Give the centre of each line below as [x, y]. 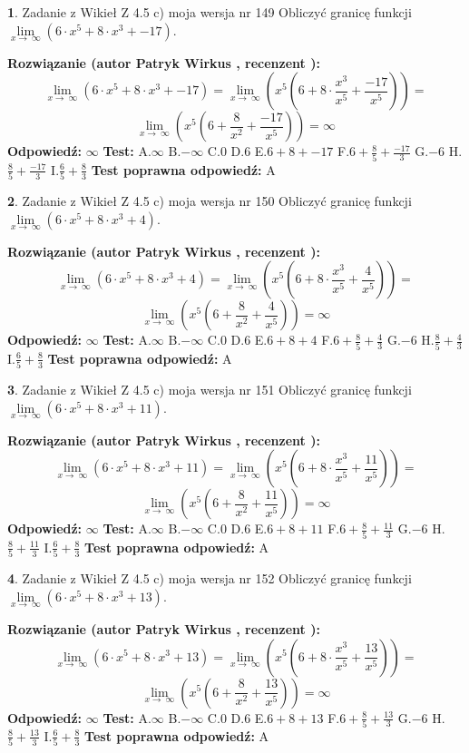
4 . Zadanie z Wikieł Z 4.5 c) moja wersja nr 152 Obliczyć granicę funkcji [210, 578]
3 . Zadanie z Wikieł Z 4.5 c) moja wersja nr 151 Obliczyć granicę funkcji [210, 390]
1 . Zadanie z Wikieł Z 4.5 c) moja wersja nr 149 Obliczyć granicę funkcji [210, 12]
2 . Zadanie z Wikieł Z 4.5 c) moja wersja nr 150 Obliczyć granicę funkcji [210, 201]
